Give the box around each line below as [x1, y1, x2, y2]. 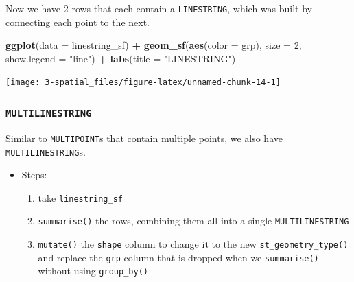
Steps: [21, 167, 47, 182]
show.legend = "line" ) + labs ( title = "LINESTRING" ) [5, 51, 236, 65]
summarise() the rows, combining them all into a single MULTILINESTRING [38, 213, 349, 228]
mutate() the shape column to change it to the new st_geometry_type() [38, 237, 349, 251]
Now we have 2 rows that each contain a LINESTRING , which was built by [5, 1, 313, 15]
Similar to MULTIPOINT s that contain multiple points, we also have [5, 130, 283, 145]
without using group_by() [38, 263, 148, 278]
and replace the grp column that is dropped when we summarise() [38, 250, 319, 264]
